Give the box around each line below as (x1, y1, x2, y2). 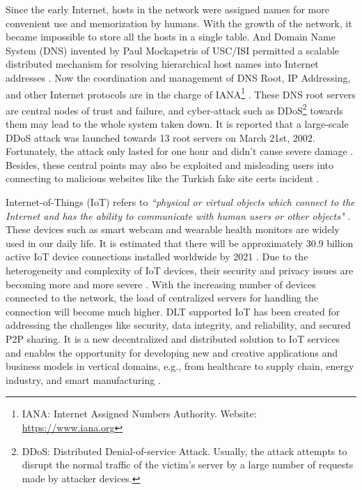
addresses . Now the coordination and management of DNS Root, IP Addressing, (6, 70, 351, 84)
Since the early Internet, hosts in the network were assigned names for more (6, 2, 329, 16)
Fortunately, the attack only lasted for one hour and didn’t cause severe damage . (6, 144, 354, 158)
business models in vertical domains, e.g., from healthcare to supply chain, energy (6, 359, 354, 373)
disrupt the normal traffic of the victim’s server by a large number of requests (22, 457, 354, 472)
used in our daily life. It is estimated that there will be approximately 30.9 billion (6, 235, 354, 250)
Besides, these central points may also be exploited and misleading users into (6, 157, 334, 172)
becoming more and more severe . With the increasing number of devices (6, 276, 316, 291)
